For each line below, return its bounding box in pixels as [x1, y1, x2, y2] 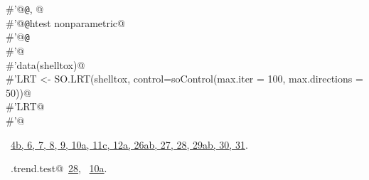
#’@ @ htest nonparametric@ [6, 15, 125, 30]
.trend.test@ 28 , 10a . [10, 161, 107, 176]
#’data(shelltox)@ [6, 57, 85, 72]
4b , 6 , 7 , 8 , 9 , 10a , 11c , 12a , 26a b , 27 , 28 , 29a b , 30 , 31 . [11, 137, 248, 152]
